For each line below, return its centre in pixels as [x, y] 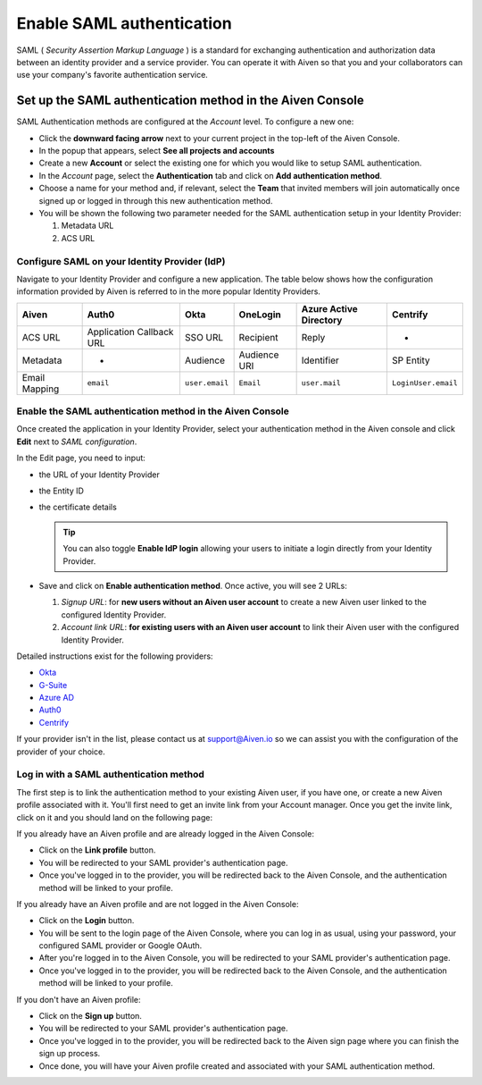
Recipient [258, 337]
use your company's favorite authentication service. [112, 75]
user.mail [321, 383]
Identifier [320, 360]
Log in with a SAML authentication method [111, 775]
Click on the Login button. [87, 921]
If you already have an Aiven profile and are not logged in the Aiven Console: [158, 904]
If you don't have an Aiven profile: [79, 999]
